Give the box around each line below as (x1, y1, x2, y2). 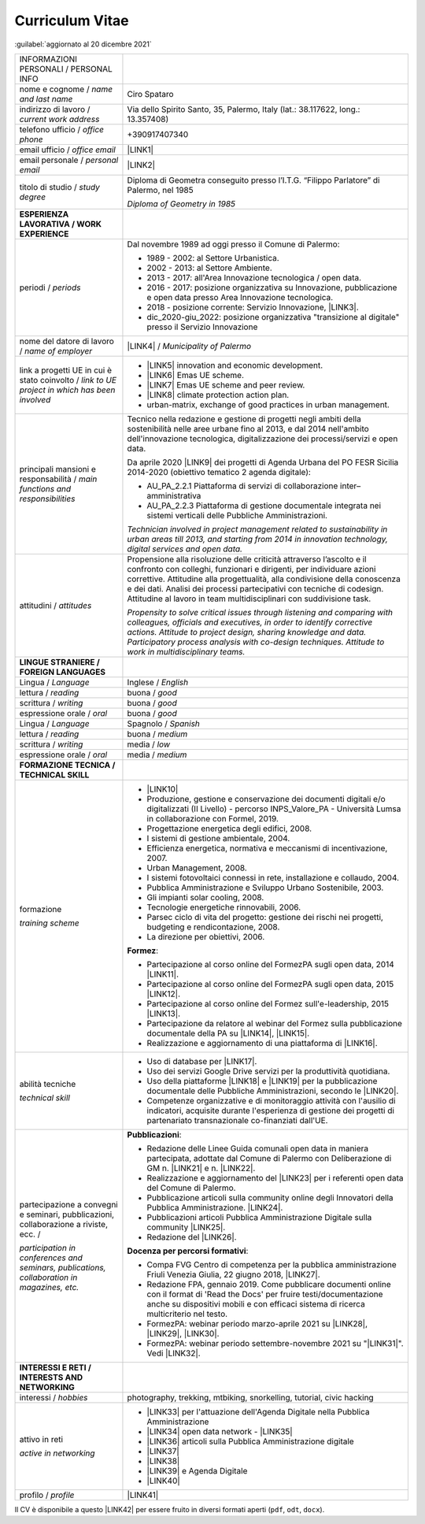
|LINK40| (146, 1475, 180, 1486)
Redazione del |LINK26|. (146, 1231, 237, 1242)
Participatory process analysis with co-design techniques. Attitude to (127, 636, 385, 647)
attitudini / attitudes (19, 599, 92, 610)
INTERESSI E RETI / (19, 1362, 92, 1373)
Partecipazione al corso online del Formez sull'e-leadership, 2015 (146, 998, 390, 1009)
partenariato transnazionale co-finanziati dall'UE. (146, 1114, 328, 1125)
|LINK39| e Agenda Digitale (146, 1465, 248, 1476)
